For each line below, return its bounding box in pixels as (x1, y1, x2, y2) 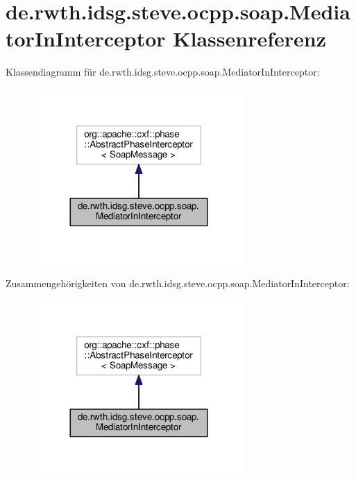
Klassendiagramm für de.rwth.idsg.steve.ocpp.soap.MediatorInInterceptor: (6, 65, 320, 79)
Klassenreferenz (173, 24, 327, 53)
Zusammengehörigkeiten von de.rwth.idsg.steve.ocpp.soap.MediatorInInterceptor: (6, 275, 350, 290)
